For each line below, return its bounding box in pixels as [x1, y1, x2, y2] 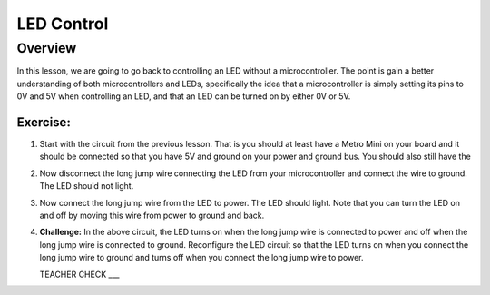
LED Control [16, 14, 109, 34]
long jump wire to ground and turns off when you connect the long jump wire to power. [39, 252, 364, 263]
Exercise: [16, 114, 72, 130]
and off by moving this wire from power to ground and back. [39, 210, 265, 221]
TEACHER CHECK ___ [39, 269, 120, 280]
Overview [16, 40, 77, 56]
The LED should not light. [39, 181, 134, 192]
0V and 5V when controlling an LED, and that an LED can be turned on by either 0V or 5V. [16, 91, 351, 102]
